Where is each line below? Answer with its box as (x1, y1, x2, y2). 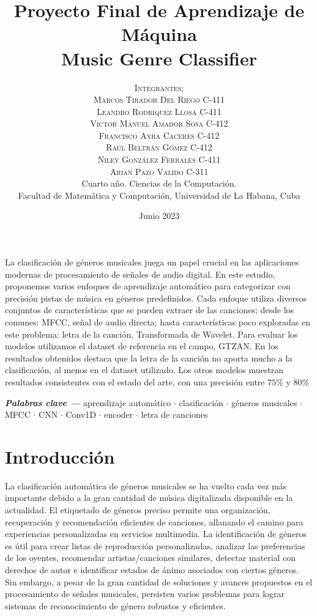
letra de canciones (141, 408, 208, 421)
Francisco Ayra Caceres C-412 (99, 128, 220, 141)
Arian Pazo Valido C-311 (110, 165, 209, 177)
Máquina (121, 21, 197, 46)
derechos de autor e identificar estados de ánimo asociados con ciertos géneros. (5, 563, 299, 576)
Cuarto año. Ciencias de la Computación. (81, 177, 237, 190)
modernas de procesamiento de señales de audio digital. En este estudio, (5, 267, 275, 280)
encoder (104, 408, 133, 421)
